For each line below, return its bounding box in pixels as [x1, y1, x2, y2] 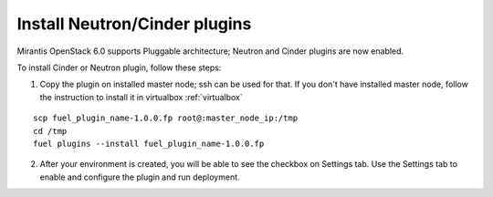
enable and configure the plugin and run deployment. [39, 171, 241, 182]
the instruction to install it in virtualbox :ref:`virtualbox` [39, 91, 244, 102]
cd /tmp [33, 126, 68, 136]
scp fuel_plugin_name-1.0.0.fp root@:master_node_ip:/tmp [33, 113, 299, 123]
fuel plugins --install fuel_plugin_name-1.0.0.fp [33, 138, 265, 149]
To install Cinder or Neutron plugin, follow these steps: [16, 62, 222, 73]
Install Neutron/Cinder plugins [16, 14, 252, 34]
